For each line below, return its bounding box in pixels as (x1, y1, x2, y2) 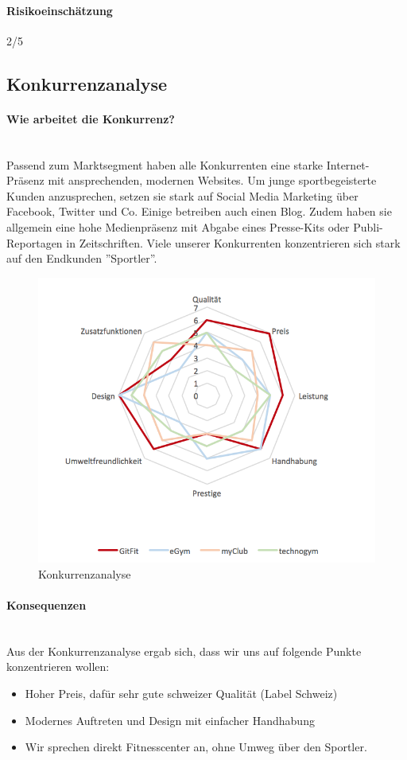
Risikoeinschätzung (6, 2, 113, 18)
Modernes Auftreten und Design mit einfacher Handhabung (25, 711, 315, 728)
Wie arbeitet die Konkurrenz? (6, 110, 175, 127)
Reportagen (6, 234, 63, 251)
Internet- (326, 156, 370, 173)
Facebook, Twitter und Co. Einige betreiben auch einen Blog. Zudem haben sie (6, 203, 392, 220)
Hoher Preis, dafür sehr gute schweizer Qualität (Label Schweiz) (25, 685, 338, 702)
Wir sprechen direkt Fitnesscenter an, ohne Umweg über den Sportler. (25, 739, 367, 755)
